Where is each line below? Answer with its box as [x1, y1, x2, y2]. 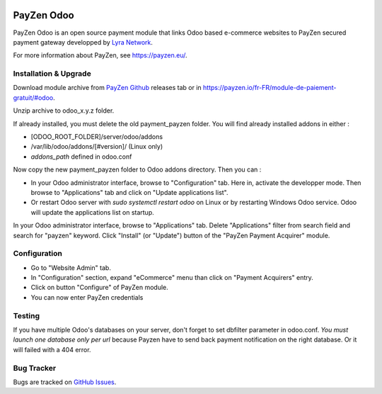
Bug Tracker [13, 363, 57, 373]
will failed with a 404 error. [13, 345, 91, 354]
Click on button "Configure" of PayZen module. [30, 283, 169, 292]
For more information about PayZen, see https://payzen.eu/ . [13, 51, 187, 60]
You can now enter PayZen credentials [30, 293, 144, 301]
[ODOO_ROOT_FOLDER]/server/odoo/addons [30, 133, 163, 141]
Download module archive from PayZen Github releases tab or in [13, 84, 202, 92]
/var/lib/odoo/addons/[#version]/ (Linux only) [30, 142, 163, 151]
